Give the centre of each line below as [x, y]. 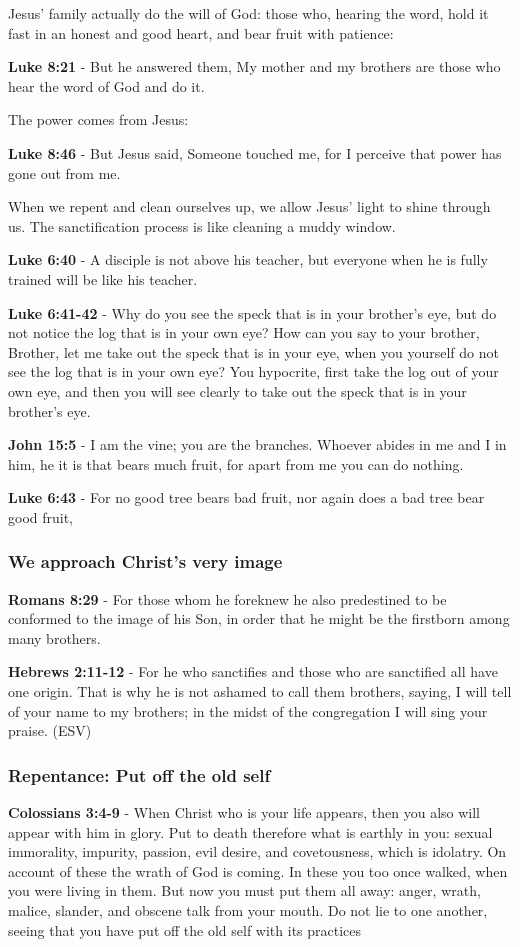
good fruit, [41, 516]
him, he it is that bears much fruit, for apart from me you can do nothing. [236, 463]
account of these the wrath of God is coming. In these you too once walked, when [258, 870]
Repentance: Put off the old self [139, 774]
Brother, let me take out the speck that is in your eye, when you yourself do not [253, 351]
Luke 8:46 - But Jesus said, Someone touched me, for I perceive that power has [255, 152]
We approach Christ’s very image [145, 561]
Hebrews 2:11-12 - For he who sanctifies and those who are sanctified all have [253, 671]
